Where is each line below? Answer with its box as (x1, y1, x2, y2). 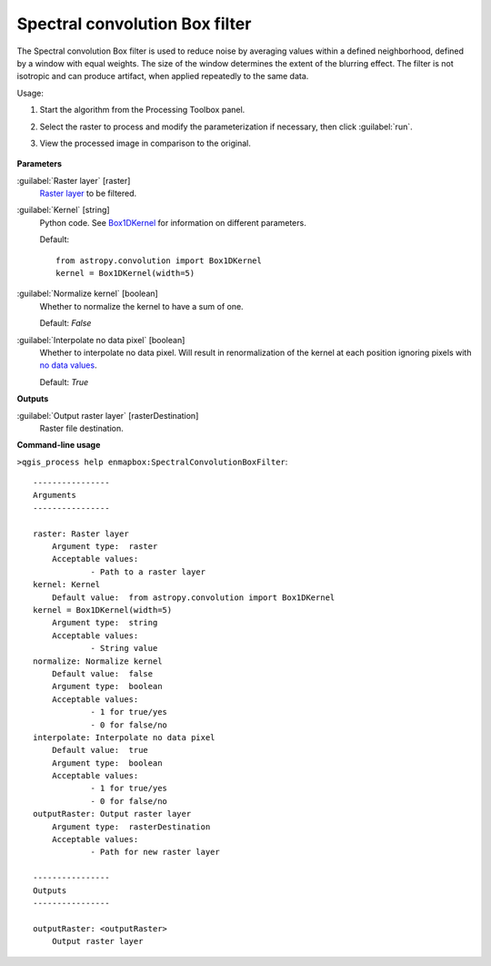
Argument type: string (51, 617, 158, 628)
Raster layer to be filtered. (39, 188, 137, 199)
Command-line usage (16, 440, 101, 451)
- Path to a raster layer (90, 566, 206, 577)
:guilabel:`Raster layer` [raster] (16, 175, 131, 186)
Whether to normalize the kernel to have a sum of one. (39, 300, 245, 311)
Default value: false (51, 668, 154, 678)
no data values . (39, 360, 97, 371)
